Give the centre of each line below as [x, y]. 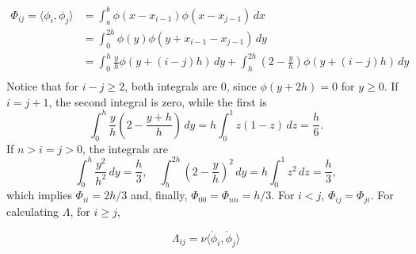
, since [241, 86]
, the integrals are [125, 148]
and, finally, [159, 195]
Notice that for [43, 86]
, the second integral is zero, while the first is [158, 101]
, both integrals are [171, 86]
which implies [39, 195]
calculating [33, 211]
